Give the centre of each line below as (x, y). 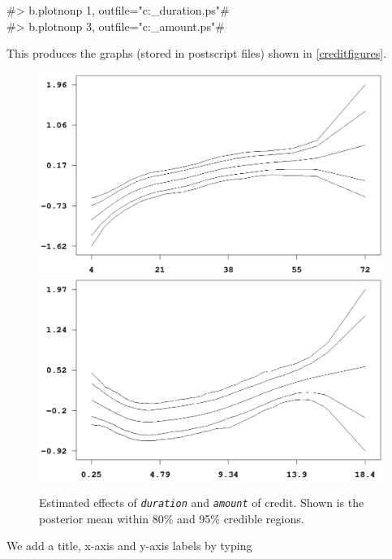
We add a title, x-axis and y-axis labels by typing (129, 546)
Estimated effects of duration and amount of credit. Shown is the (202, 502)
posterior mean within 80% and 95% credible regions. (172, 518)
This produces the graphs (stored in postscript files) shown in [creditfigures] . (197, 53)
